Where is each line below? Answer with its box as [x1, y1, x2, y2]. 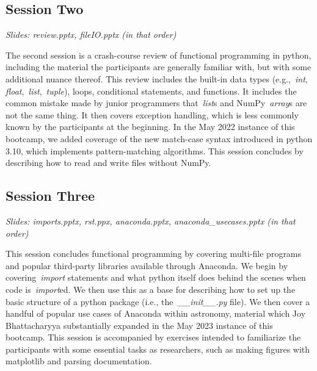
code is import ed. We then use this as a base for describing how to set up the [5, 283, 296, 295]
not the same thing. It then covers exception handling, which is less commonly [5, 108, 299, 121]
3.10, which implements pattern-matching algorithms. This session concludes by [5, 144, 304, 157]
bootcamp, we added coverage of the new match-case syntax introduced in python [5, 132, 313, 145]
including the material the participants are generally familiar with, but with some [5, 60, 312, 73]
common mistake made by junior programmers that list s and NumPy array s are [5, 96, 307, 109]
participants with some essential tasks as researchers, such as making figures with [5, 342, 310, 355]
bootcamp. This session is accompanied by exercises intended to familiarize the [5, 331, 301, 344]
